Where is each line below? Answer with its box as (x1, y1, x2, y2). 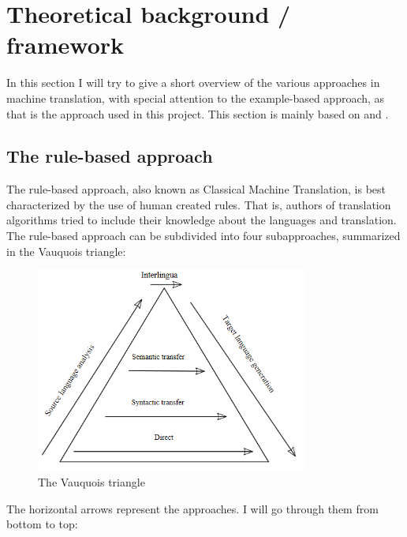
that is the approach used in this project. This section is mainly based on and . (6, 105, 389, 122)
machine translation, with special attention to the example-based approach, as (6, 89, 385, 106)
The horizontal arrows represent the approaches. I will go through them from (6, 500, 379, 516)
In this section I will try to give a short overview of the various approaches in (6, 74, 380, 91)
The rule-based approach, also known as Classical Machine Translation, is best (6, 181, 386, 197)
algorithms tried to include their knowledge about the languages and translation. (6, 212, 397, 228)
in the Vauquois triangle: (6, 242, 126, 259)
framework (6, 28, 125, 61)
